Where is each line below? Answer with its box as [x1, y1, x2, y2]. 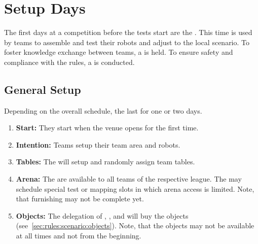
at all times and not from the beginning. [16, 230, 141, 241]
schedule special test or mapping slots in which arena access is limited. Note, [16, 183, 254, 194]
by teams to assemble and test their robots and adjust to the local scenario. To [4, 37, 250, 47]
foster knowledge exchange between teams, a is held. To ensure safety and [4, 47, 233, 57]
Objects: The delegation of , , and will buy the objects [16, 210, 189, 221]
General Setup [4, 81, 81, 97]
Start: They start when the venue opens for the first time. [16, 122, 199, 133]
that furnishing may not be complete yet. [16, 193, 144, 204]
